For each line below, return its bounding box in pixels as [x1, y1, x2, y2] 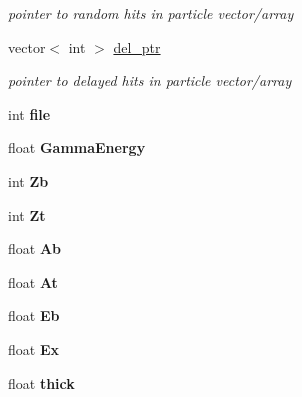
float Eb [8, 305, 60, 326]
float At [8, 271, 58, 292]
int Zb [8, 170, 49, 191]
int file [8, 103, 51, 124]
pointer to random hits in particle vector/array [8, 3, 294, 23]
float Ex [8, 338, 59, 359]
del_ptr [113, 36, 161, 57]
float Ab [8, 238, 62, 259]
